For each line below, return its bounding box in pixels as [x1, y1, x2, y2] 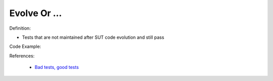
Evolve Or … [9, 8, 62, 19]
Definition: [9, 25, 31, 31]
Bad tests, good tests [34, 64, 79, 70]
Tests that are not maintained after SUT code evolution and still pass [22, 34, 164, 40]
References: [9, 53, 35, 59]
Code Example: [9, 43, 41, 50]
